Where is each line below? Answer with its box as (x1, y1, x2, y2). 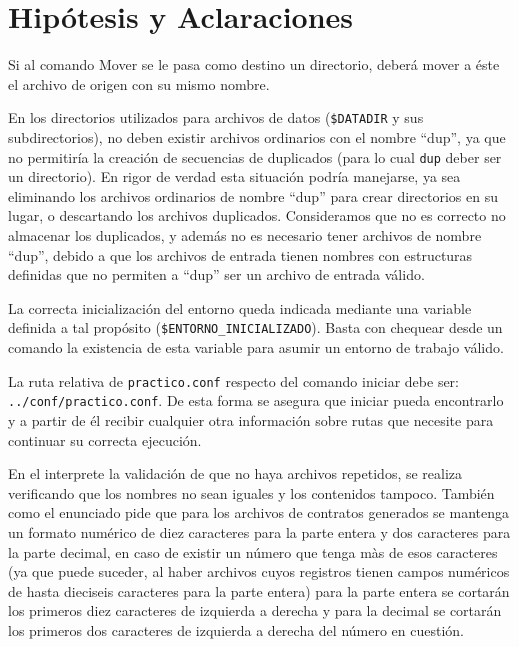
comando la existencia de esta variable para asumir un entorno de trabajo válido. (8, 337, 504, 358)
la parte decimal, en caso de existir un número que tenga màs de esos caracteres (8, 541, 498, 562)
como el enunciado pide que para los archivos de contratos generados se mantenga (8, 502, 509, 523)
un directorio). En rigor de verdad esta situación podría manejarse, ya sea (8, 166, 461, 187)
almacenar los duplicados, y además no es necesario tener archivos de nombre (8, 225, 482, 245)
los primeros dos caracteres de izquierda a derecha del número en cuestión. (8, 619, 464, 640)
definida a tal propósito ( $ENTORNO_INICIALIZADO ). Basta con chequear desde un (8, 317, 503, 338)
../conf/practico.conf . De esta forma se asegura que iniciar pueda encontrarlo (8, 390, 504, 411)
